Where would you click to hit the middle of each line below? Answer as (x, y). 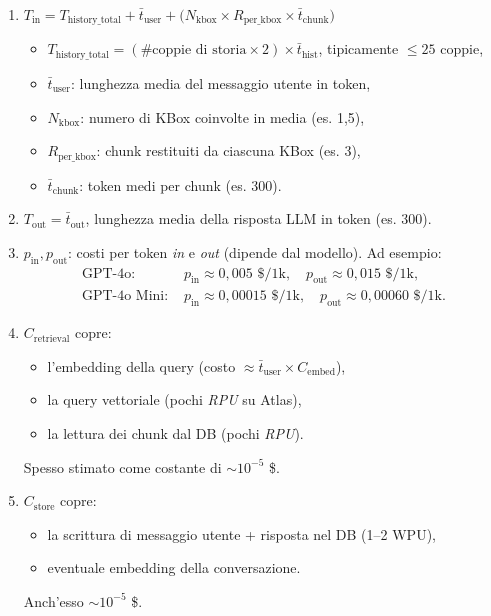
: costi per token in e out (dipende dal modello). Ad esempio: (255, 251)
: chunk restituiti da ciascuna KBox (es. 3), (228, 150)
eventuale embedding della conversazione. (174, 567)
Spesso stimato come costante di (122, 466)
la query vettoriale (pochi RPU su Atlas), (174, 399)
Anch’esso (53, 600)
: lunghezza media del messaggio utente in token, (220, 82)
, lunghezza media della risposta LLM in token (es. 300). (258, 218)
